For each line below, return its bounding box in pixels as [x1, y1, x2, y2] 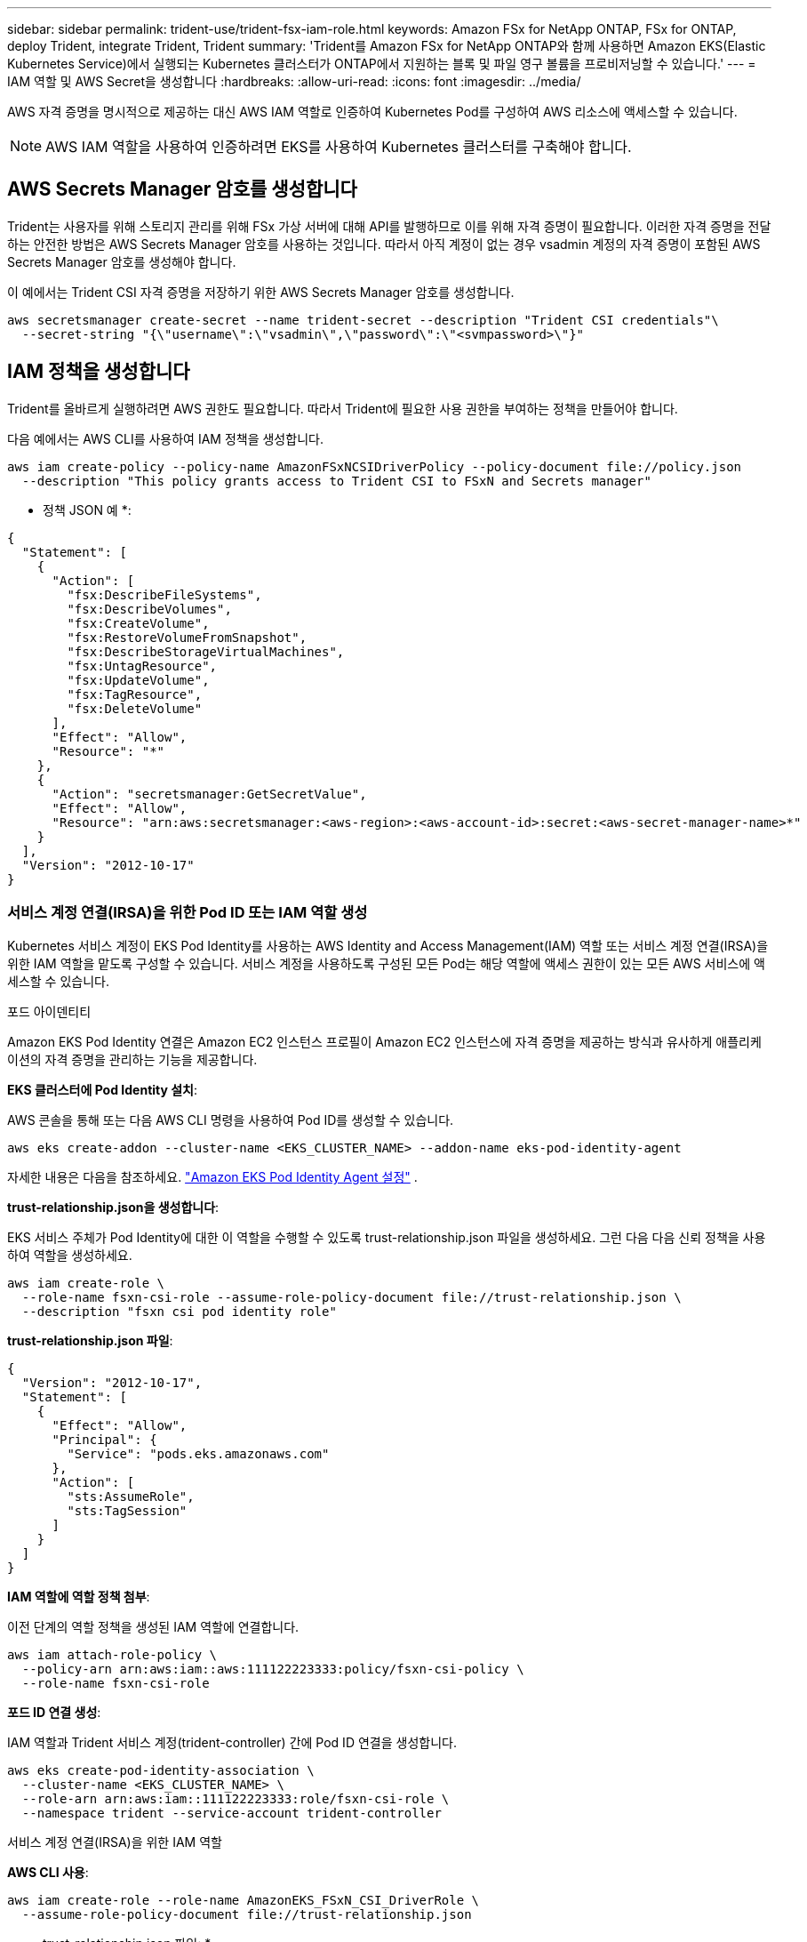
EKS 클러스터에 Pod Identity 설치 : [7, 1082, 198, 1098]
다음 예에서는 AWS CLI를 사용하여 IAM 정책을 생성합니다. [7, 430, 324, 446]
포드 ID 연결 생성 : [7, 1705, 101, 1721]
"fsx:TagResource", [67, 686, 203, 702]
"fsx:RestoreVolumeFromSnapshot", [67, 630, 308, 645]
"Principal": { [52, 1432, 157, 1448]
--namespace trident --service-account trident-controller [21, 1806, 442, 1821]
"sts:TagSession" [67, 1504, 188, 1519]
